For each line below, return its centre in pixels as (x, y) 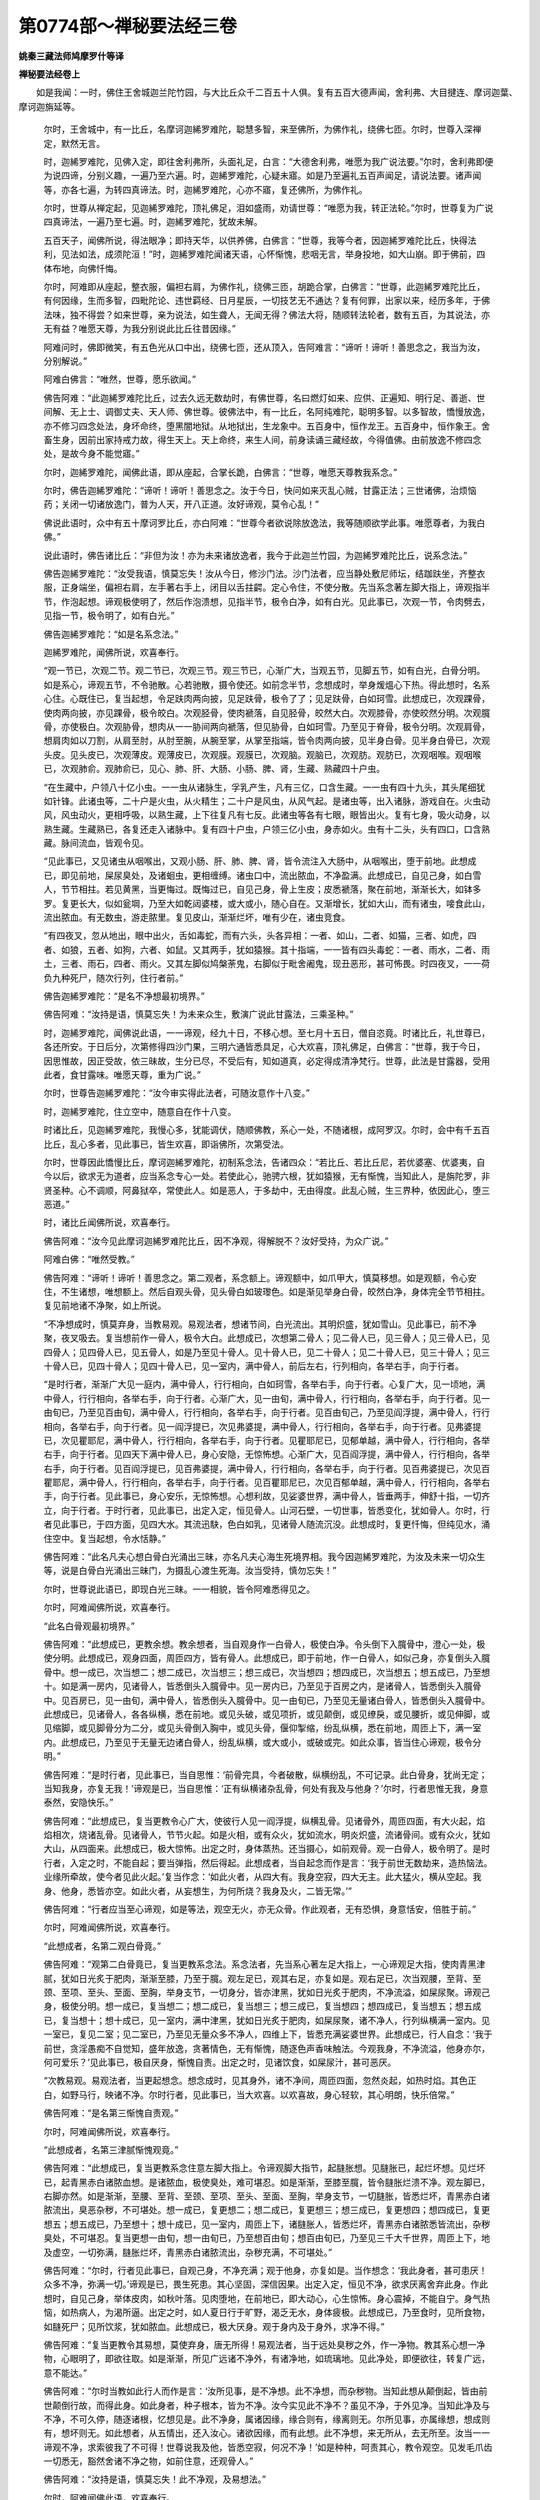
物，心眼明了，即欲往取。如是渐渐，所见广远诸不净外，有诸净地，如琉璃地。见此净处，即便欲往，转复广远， (266, 2359)
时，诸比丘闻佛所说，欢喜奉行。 (109, 1222)
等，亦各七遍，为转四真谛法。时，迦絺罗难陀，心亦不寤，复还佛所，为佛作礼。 (205, 189)
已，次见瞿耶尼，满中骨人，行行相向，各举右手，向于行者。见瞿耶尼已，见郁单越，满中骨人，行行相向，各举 (266, 1440)
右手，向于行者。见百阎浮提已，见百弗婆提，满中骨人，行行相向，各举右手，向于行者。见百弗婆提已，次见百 (266, 1468)
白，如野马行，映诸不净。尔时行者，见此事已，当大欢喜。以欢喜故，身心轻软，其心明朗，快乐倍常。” (249, 2094)
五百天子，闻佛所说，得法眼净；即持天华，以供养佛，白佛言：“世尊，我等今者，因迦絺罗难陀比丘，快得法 (260, 240)
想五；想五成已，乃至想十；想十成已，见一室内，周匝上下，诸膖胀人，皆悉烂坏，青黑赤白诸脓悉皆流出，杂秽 (266, 2224)
